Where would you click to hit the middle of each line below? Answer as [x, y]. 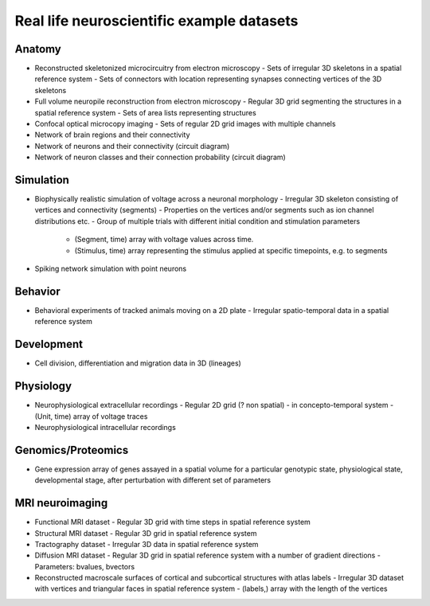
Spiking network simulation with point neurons [111, 269]
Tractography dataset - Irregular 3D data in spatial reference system [147, 544]
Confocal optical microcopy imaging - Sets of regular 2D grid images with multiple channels [185, 124]
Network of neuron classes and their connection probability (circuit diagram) [160, 157]
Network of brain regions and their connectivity [112, 135]
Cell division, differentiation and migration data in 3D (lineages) [138, 363]
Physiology [43, 386]
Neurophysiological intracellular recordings [106, 427]
